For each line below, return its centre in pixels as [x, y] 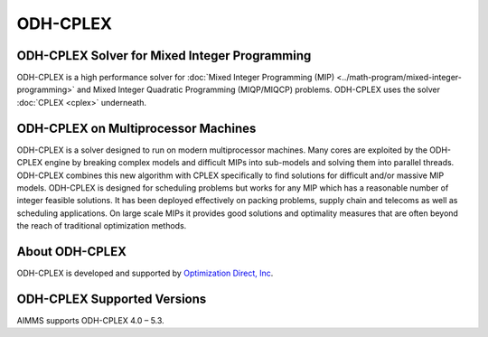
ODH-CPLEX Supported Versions [112, 299]
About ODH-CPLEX [71, 252]
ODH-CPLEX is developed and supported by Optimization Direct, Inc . [145, 273]
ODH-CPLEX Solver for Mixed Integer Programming [164, 56]
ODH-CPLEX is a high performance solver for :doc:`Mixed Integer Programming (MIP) [176, 78]
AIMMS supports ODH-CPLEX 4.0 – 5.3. [90, 320]
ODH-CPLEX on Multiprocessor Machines [136, 128]
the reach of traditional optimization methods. [102, 226]
